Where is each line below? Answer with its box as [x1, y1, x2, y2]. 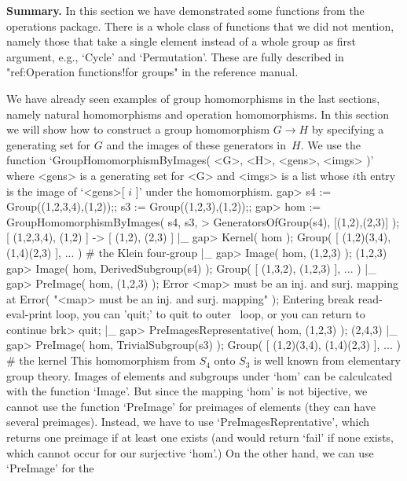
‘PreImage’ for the [6, 460, 94, 476]
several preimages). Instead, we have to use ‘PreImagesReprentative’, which [6, 413, 370, 430]
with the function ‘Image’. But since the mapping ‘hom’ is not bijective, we [6, 383, 368, 399]
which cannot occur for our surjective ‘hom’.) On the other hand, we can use [6, 444, 374, 461]
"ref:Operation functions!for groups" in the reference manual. [6, 64, 299, 80]
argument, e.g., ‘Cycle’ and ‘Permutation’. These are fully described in [6, 48, 344, 64]
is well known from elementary [254, 352, 401, 369]
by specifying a [311, 121, 384, 138]
